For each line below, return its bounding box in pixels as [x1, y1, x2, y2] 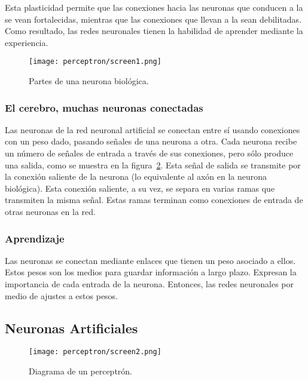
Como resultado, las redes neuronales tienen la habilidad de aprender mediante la [5, 24, 303, 37]
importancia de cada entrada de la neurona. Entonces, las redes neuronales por [5, 278, 294, 290]
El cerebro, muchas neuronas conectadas [5, 100, 203, 115]
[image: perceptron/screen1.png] [29, 57, 161, 66]
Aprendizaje [5, 231, 65, 245]
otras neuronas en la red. [5, 205, 96, 217]
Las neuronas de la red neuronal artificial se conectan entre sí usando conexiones [5, 123, 300, 136]
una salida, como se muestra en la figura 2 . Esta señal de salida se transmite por [5, 158, 301, 171]
